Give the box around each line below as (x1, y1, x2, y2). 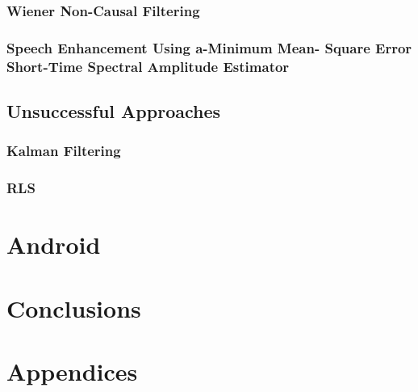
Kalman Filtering (6, 141, 121, 161)
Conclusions (6, 291, 141, 324)
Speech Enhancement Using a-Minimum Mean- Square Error (6, 37, 412, 57)
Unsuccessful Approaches (6, 99, 221, 123)
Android (6, 228, 101, 261)
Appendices (6, 355, 138, 388)
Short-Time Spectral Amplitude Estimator (6, 56, 290, 76)
